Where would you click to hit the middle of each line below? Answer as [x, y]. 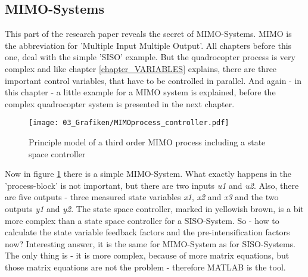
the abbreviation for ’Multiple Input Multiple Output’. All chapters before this [148, 45]
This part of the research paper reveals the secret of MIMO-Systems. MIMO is [148, 34]
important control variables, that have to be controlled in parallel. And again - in [153, 80]
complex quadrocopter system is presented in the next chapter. [120, 103]
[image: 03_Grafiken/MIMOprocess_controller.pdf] [129, 123]
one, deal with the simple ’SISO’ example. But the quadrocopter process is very [150, 57]
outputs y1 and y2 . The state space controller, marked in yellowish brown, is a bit [154, 208]
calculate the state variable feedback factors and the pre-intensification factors [147, 232]
